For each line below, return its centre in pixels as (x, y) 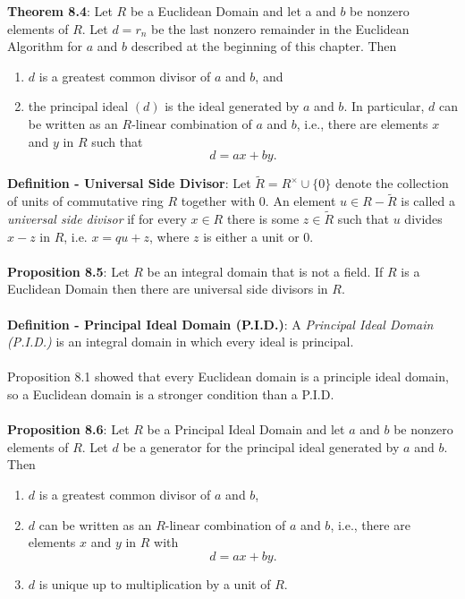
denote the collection (392, 183)
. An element (300, 201)
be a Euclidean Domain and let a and (233, 11)
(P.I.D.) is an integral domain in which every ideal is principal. (181, 342)
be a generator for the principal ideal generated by (261, 446)
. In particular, (384, 106)
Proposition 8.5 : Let (68, 271)
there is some (263, 218)
